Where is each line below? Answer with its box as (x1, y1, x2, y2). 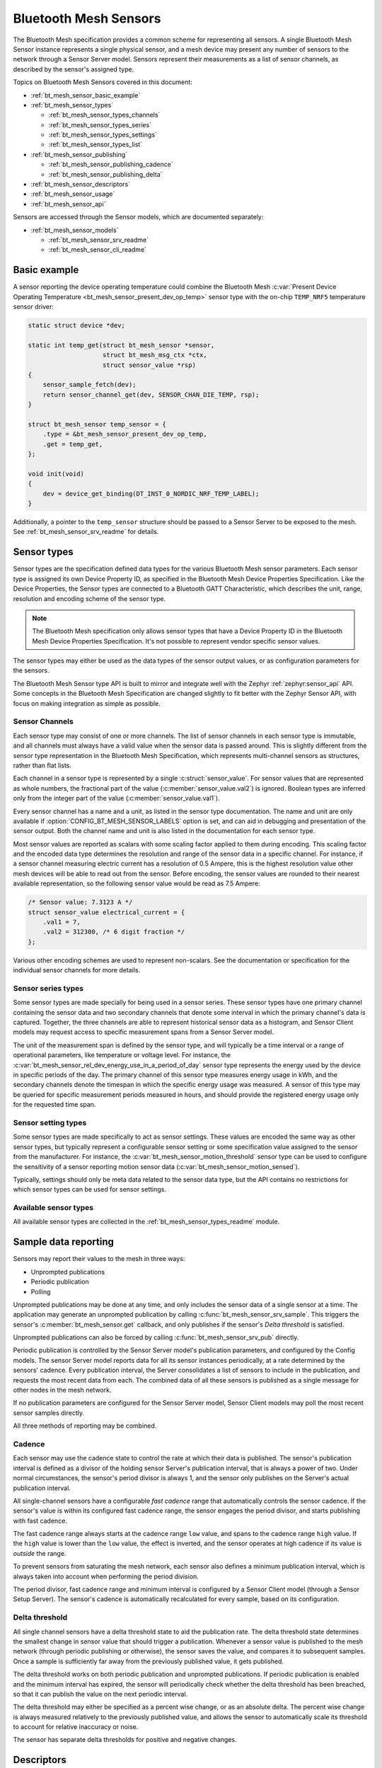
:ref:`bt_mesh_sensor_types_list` (48, 140, 143, 149)
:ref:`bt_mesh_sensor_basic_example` (30, 91, 141, 99)
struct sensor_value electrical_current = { (28, 908, 185, 916)
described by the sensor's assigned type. (13, 64, 134, 74)
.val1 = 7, (42, 918, 81, 926)
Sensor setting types (13, 1117, 87, 1127)
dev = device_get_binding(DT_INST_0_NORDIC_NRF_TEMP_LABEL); (42, 489, 260, 498)
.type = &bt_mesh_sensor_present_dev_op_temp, (42, 430, 208, 438)
